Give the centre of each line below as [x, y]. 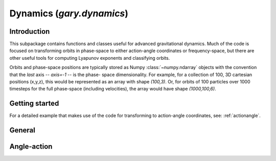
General [22, 130]
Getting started [34, 103]
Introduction [30, 31]
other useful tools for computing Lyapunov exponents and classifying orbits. [90, 58]
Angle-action [31, 146]
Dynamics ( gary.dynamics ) [69, 13]
